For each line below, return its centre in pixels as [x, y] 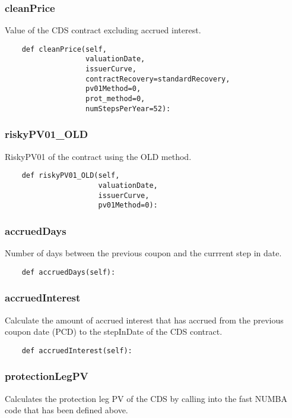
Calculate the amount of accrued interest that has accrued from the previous [144, 320]
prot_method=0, [115, 99]
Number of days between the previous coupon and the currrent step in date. [143, 253]
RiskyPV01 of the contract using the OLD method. [98, 156]
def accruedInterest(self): [77, 351]
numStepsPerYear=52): [128, 109]
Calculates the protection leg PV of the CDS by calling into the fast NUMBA [146, 398]
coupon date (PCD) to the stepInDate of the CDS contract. [114, 331]
